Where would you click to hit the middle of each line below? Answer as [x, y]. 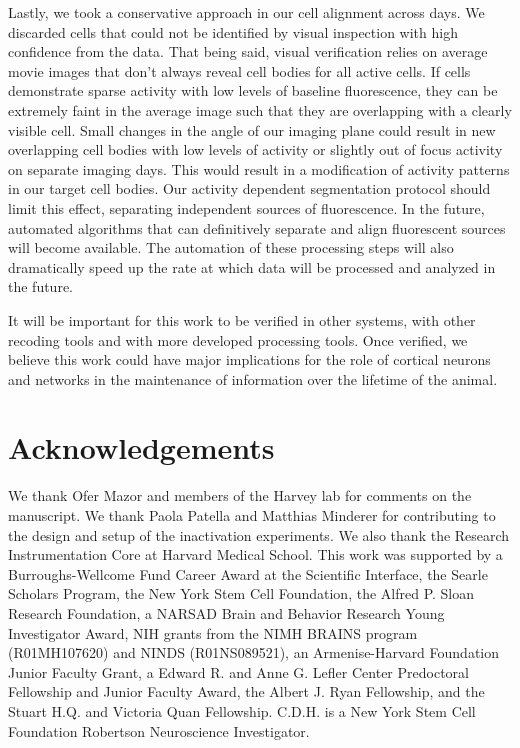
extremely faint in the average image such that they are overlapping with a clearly [260, 109]
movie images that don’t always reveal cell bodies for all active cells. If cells [239, 70]
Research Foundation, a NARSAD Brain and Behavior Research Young [226, 612]
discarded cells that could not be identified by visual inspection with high [233, 31]
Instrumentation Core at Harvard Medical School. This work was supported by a [255, 554]
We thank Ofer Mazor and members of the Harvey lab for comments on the [240, 495]
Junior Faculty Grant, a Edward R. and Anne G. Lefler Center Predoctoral [238, 671]
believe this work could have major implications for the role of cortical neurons [249, 359]
